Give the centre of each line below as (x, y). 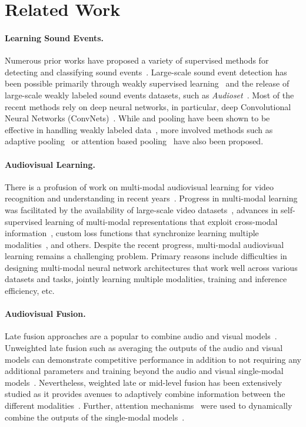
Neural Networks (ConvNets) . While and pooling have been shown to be (137, 118)
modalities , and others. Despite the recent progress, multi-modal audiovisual (144, 244)
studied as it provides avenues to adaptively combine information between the (145, 394)
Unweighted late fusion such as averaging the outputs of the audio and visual (144, 348)
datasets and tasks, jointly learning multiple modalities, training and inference (146, 279)
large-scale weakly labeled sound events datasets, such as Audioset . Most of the (149, 95)
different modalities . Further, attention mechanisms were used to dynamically (149, 406)
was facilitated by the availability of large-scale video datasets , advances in (142, 209)
